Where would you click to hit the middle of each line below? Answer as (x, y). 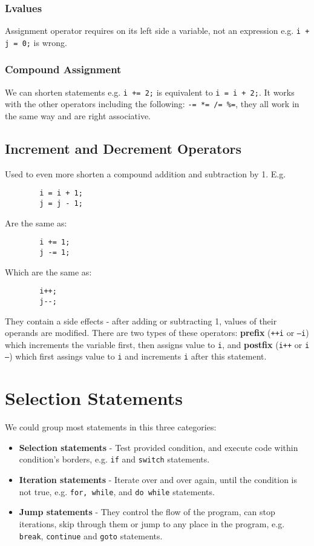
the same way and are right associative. (78, 116)
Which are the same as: (48, 271)
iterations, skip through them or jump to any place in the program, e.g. (152, 523)
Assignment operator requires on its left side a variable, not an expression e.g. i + (157, 31)
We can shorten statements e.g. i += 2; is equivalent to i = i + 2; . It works (150, 92)
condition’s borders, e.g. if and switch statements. (114, 459)
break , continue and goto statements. (91, 535)
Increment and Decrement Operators (123, 149)
